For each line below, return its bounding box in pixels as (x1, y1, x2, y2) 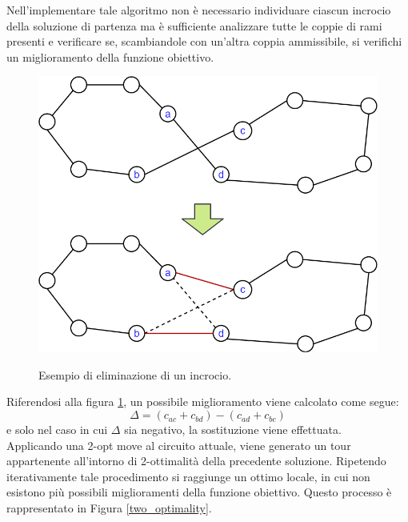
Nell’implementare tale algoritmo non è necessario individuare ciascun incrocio (6, 2, 391, 18)
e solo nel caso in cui (6, 421, 108, 438)
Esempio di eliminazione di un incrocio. (38, 366, 232, 383)
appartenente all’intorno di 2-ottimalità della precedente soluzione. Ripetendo (6, 452, 386, 469)
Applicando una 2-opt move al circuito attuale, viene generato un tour (6, 436, 351, 453)
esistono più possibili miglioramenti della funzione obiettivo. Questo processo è (6, 484, 392, 500)
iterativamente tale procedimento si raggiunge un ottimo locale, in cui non (6, 468, 370, 484)
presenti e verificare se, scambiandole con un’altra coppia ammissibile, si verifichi (6, 33, 402, 50)
